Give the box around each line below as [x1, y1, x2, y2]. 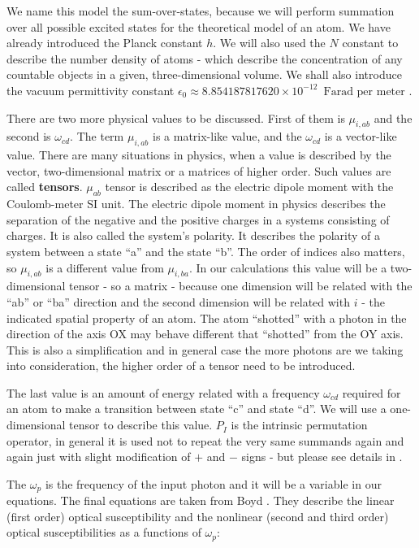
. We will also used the [213, 34, 326, 51]
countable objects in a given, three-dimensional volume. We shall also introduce [6, 66, 402, 83]
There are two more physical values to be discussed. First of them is [6, 109, 345, 126]
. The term [70, 128, 124, 145]
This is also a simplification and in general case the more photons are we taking [6, 341, 404, 358]
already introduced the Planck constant [6, 34, 203, 51]
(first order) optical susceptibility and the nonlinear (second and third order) [6, 507, 389, 524]
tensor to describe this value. [69, 416, 213, 433]
